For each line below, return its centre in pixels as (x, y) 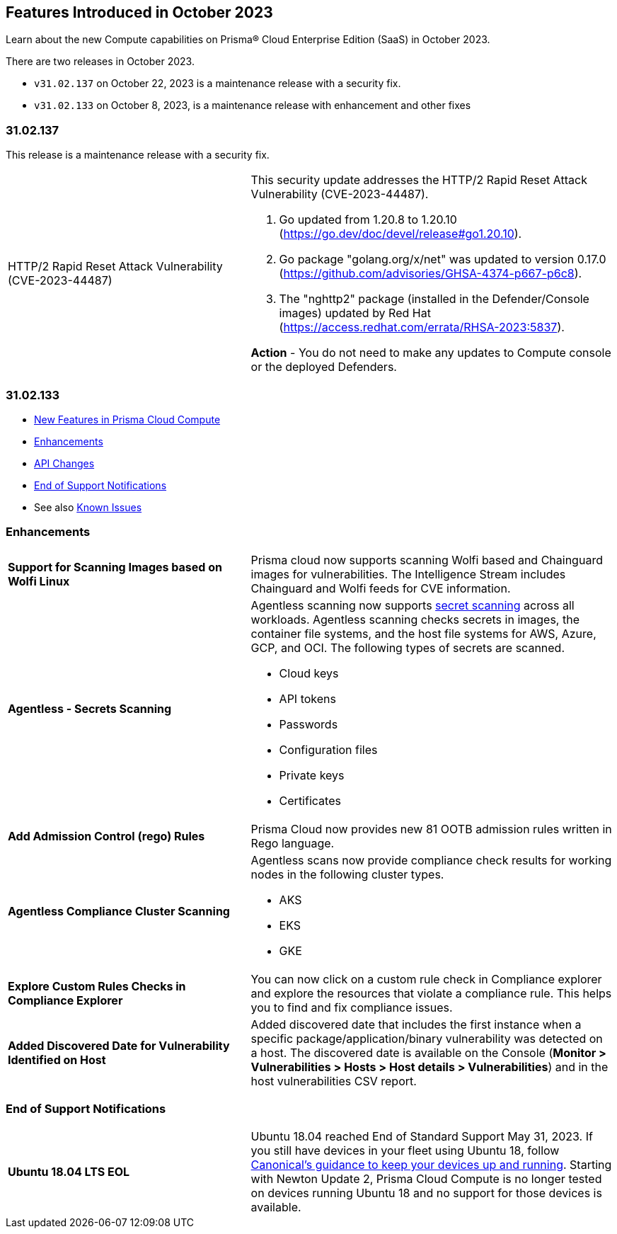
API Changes (64, 463)
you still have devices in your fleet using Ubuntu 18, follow (405, 1151)
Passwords (308, 724)
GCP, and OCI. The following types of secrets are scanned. (408, 647)
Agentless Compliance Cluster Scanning (119, 911)
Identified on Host (57, 1059)
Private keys (312, 775)
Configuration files (328, 749)
